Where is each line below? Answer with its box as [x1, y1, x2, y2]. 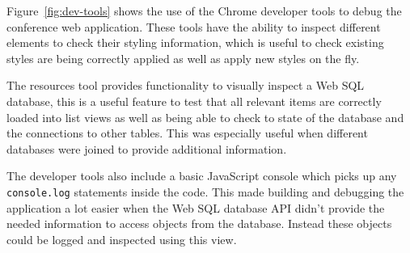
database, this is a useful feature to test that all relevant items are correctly [6, 92, 382, 109]
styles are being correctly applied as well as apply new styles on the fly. [6, 49, 360, 66]
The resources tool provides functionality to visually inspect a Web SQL [6, 77, 365, 94]
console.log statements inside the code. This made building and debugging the [6, 183, 404, 200]
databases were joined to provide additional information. [6, 140, 287, 157]
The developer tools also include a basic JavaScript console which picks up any [6, 167, 397, 184]
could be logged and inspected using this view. [6, 230, 237, 247]
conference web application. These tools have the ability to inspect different [6, 18, 381, 35]
